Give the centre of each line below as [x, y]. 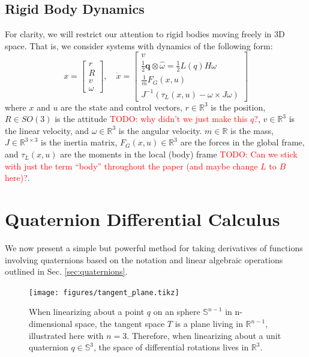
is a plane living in [209, 324]
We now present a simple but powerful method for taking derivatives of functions [154, 247]
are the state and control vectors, [121, 107]
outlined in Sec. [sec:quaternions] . [66, 271]
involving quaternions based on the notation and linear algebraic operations [144, 259]
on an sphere [177, 312]
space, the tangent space [120, 324]
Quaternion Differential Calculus [142, 219]
